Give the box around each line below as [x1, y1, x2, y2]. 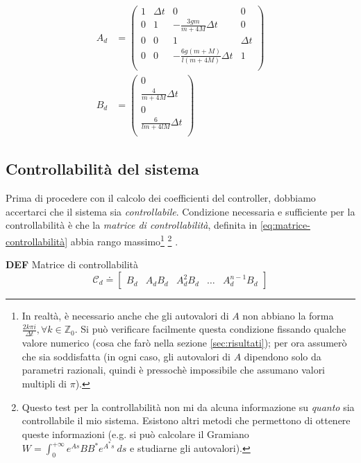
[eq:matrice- [260, 218, 310, 232]
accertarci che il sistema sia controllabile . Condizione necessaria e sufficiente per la [6, 204, 355, 218]
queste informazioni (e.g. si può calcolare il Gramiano [22, 426, 249, 441]
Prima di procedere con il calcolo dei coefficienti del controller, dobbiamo [6, 191, 316, 205]
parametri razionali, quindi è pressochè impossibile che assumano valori [22, 362, 326, 377]
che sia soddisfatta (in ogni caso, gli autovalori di [22, 349, 230, 363]
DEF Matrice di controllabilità [6, 257, 139, 272]
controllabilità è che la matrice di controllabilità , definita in [6, 218, 258, 232]
